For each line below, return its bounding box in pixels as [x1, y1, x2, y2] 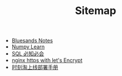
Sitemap [74, 4, 117, 18]
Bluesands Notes [11, 37, 53, 44]
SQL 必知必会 [11, 50, 45, 57]
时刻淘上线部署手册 [11, 64, 59, 71]
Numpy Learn [11, 43, 45, 50]
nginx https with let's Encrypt [11, 57, 83, 64]
